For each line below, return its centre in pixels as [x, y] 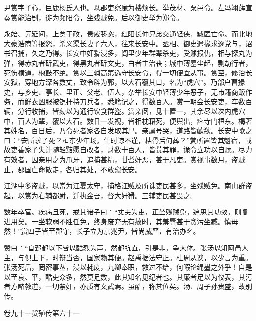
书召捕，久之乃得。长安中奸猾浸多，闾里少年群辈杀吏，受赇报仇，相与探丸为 [128, 53]
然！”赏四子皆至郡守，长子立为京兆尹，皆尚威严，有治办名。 [102, 231]
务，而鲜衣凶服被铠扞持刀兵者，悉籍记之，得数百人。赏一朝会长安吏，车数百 [128, 101]
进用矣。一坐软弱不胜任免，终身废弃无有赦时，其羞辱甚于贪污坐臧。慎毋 [121, 221]
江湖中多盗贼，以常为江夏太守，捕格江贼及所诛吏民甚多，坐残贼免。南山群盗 [128, 186]
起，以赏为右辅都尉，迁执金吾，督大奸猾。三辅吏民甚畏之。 [100, 195]
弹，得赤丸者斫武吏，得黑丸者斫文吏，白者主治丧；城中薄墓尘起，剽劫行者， [128, 62]
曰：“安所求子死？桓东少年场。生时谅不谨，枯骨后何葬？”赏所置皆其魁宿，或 [128, 140]
